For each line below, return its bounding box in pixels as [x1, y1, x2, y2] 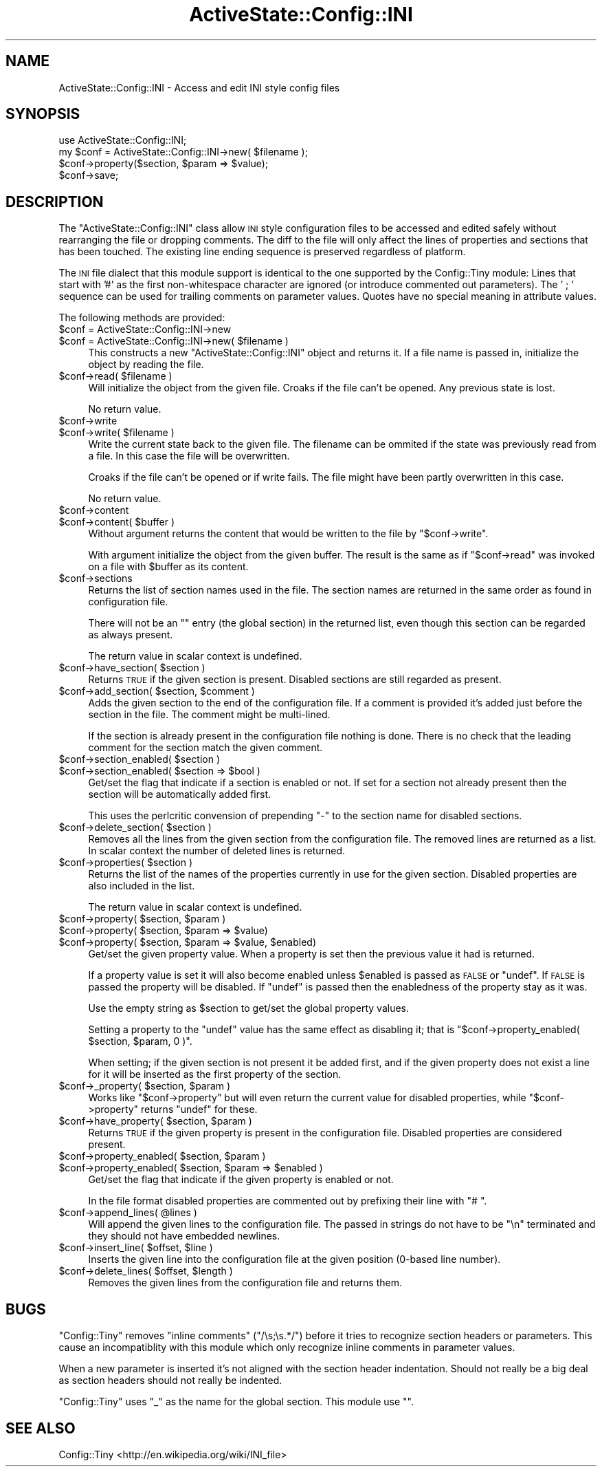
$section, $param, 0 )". [88, 1035, 192, 1048]
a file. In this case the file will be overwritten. [88, 450, 290, 462]
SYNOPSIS [5, 105, 80, 123]
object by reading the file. [88, 358, 204, 371]
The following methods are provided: [58, 312, 225, 324]
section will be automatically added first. [88, 788, 271, 801]
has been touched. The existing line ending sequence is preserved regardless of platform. [58, 246, 466, 258]
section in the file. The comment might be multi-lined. [88, 708, 331, 721]
